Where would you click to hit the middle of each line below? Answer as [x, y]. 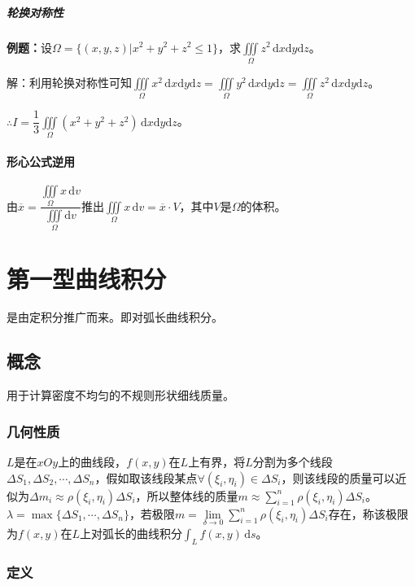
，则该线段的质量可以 [338, 477]
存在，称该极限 [368, 513]
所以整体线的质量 [192, 495]
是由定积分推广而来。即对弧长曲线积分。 [115, 317]
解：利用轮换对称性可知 [69, 82]
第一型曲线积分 [87, 278]
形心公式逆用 [41, 161]
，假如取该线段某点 [146, 477]
